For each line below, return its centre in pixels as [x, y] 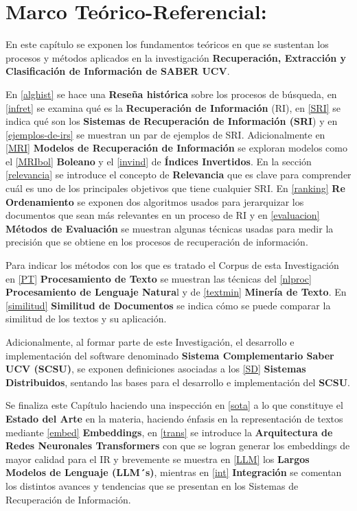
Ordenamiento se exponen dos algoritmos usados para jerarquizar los [155, 201]
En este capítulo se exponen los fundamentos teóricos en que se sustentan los [167, 44]
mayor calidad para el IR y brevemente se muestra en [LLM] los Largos [158, 459]
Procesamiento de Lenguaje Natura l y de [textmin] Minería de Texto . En [176, 292]
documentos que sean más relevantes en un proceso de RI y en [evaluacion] [163, 215]
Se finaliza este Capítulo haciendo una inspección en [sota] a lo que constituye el [174, 405]
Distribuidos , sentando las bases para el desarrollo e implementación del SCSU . [178, 382]
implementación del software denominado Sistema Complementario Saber [170, 355]
